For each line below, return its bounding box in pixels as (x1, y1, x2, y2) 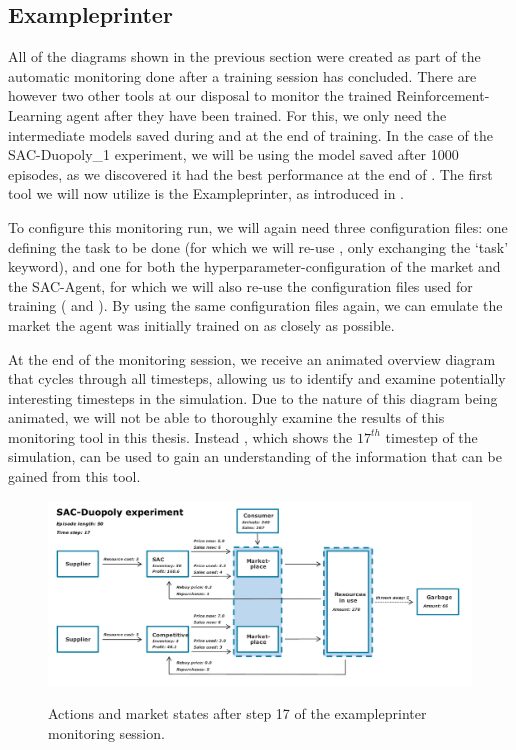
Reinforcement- (396, 85, 490, 106)
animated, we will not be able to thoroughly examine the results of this (8, 407, 445, 428)
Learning (8, 104, 62, 125)
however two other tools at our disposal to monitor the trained (8, 85, 392, 106)
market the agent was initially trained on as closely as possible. (8, 314, 395, 335)
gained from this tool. (8, 466, 141, 487)
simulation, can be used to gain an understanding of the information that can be (8, 446, 502, 467)
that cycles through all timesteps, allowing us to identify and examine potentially (8, 368, 506, 389)
